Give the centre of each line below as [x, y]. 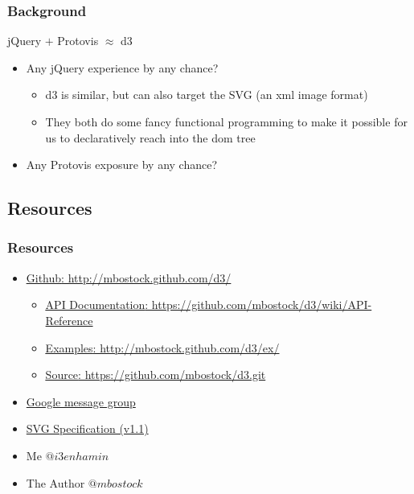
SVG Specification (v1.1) [87, 428]
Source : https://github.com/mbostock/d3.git [156, 375]
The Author [55, 482]
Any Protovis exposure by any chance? [122, 165]
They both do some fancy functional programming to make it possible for [226, 121]
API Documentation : [97, 305]
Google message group [81, 401]
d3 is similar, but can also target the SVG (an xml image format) [207, 95]
